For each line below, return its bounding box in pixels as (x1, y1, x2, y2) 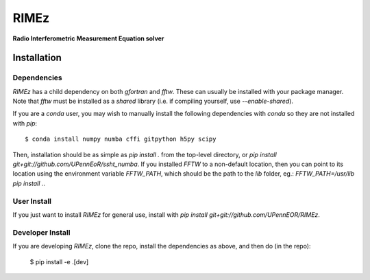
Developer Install (12, 227, 71, 237)
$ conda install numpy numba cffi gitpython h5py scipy (25, 135, 217, 143)
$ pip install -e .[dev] (29, 257, 89, 266)
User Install (12, 196, 51, 206)
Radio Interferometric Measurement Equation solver (12, 34, 164, 43)
